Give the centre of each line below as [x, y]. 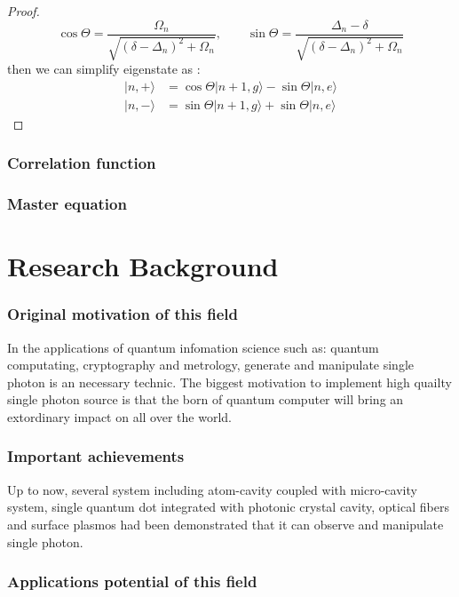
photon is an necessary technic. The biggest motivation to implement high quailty [229, 382]
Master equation [67, 204]
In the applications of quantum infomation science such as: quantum [193, 347]
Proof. [24, 11]
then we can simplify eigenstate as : [104, 69]
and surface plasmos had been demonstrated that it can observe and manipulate [226, 524]
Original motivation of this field [123, 314]
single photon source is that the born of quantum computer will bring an [206, 399]
